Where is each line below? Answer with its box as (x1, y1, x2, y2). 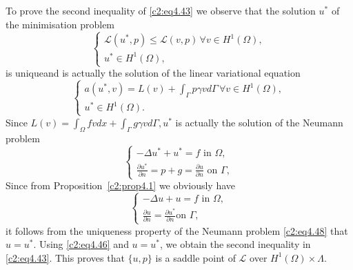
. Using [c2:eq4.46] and (33, 237, 129, 251)
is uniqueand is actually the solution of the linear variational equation (6, 66, 301, 80)
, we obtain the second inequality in (159, 237, 311, 251)
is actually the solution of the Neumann (175, 115, 343, 129)
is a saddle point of (155, 250, 236, 264)
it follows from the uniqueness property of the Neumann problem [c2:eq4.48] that (6, 223, 348, 238)
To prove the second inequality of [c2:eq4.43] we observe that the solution (6, 3, 316, 17)
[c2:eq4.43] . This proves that (6, 250, 125, 264)
